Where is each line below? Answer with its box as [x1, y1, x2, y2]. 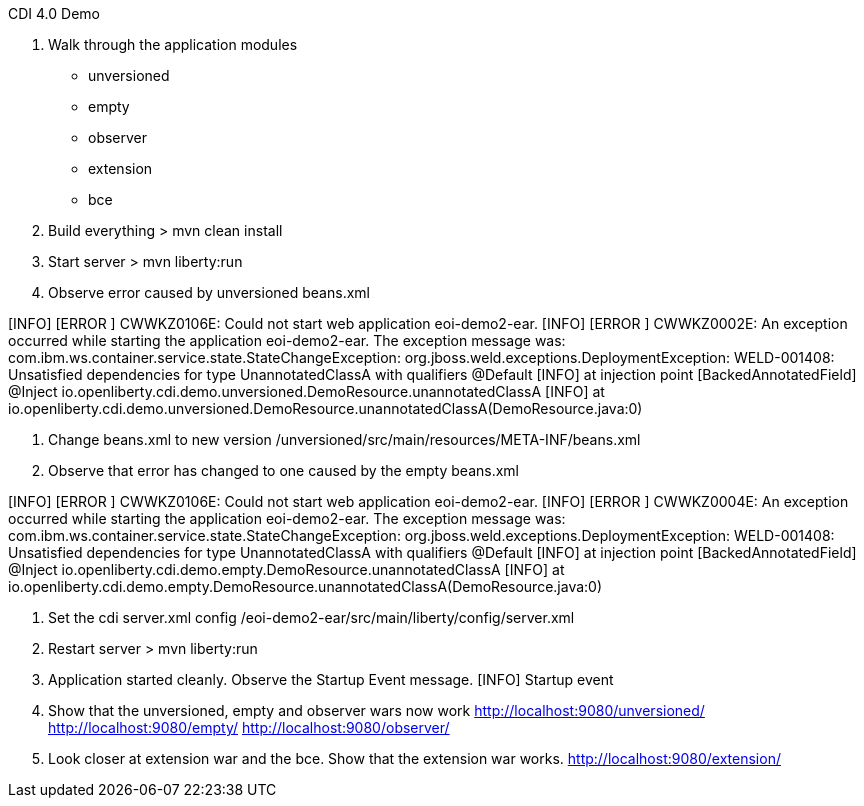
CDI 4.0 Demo [8, 5, 100, 22]
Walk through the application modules [48, 36, 298, 53]
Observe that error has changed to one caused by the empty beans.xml [48, 462, 519, 479]
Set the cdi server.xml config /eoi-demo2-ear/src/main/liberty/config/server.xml [48, 609, 575, 626]
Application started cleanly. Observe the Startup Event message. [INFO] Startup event [48, 671, 614, 688]
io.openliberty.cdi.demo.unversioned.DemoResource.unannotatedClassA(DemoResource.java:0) [8, 400, 643, 417]
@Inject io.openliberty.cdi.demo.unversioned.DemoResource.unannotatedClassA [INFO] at [8, 383, 605, 400]
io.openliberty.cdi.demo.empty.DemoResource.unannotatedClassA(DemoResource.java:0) [8, 578, 603, 595]
